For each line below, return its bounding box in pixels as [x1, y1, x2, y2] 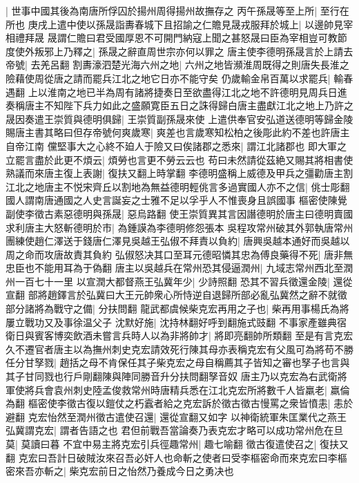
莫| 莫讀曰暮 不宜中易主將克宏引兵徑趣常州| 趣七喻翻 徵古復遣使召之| [6, 437, 317, 451]
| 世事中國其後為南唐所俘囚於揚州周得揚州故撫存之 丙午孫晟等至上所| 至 [6, 3, 330, 17]
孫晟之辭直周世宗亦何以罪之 [98, 44, 224, 58]
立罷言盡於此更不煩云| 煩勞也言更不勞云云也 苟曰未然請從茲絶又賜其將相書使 [6, 152, 353, 167]
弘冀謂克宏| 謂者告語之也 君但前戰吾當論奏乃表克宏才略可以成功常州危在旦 [6, 423, 344, 437]
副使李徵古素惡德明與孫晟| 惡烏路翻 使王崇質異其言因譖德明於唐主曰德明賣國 [6, 206, 353, 220]
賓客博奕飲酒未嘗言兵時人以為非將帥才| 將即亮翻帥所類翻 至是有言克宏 [34, 328, 353, 343]
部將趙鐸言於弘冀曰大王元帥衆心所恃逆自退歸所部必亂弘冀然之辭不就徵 [28, 287, 347, 302]
